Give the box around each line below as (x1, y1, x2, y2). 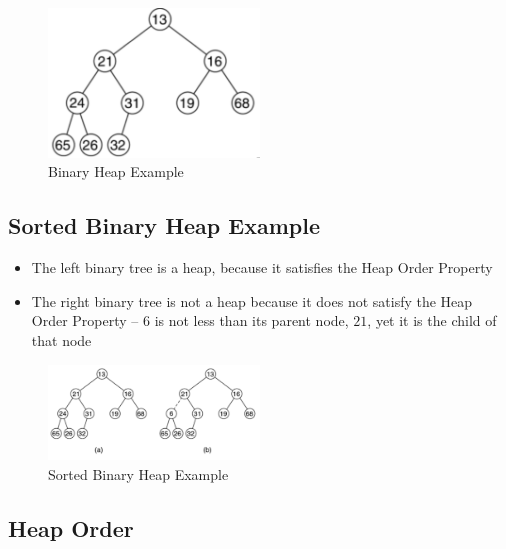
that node (31, 329, 92, 350)
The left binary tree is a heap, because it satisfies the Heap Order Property (31, 257, 493, 278)
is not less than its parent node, (154, 310, 349, 331)
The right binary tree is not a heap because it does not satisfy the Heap (31, 290, 473, 311)
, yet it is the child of (367, 310, 497, 331)
